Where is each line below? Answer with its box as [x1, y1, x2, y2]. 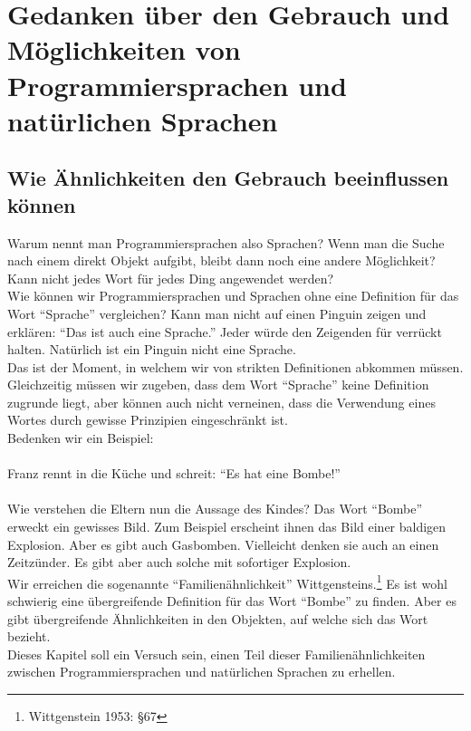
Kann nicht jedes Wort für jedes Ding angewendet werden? [7, 268, 334, 287]
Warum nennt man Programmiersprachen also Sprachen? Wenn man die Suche [7, 233, 445, 252]
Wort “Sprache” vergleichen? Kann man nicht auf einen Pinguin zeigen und [7, 303, 427, 322]
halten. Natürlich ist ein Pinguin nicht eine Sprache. [7, 340, 296, 359]
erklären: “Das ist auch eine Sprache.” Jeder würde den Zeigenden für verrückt [7, 322, 442, 341]
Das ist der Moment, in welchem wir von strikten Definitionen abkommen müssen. [7, 357, 464, 376]
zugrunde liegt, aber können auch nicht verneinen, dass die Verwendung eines [7, 392, 436, 411]
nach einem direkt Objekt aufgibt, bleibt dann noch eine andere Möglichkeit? [7, 251, 436, 270]
